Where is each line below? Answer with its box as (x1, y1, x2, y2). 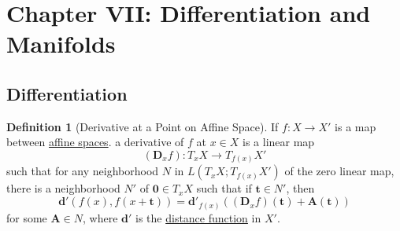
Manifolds (6, 27, 116, 60)
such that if (196, 180, 252, 196)
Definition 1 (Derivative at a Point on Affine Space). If (6, 118, 279, 134)
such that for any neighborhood (6, 163, 159, 179)
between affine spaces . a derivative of (6, 134, 184, 150)
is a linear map (243, 134, 315, 150)
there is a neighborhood (6, 180, 120, 196)
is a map (335, 118, 376, 134)
